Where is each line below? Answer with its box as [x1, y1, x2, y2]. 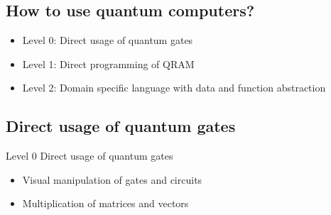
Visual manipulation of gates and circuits [22, 172, 202, 187]
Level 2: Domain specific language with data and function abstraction [22, 80, 326, 95]
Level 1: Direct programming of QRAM [22, 56, 195, 71]
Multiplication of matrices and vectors [22, 196, 189, 211]
